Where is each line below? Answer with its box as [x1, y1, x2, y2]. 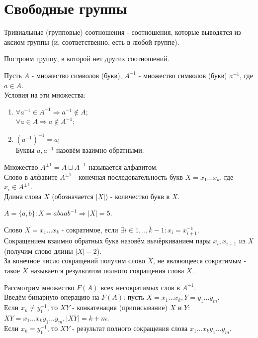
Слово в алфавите [4, 171, 58, 182]
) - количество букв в [105, 191, 170, 201]
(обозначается [52, 191, 93, 201]
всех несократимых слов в [100, 282, 180, 292]
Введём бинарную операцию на [4, 292, 99, 302]
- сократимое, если [61, 224, 118, 234]
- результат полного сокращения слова [72, 323, 188, 333]
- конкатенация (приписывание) [72, 302, 168, 313]
